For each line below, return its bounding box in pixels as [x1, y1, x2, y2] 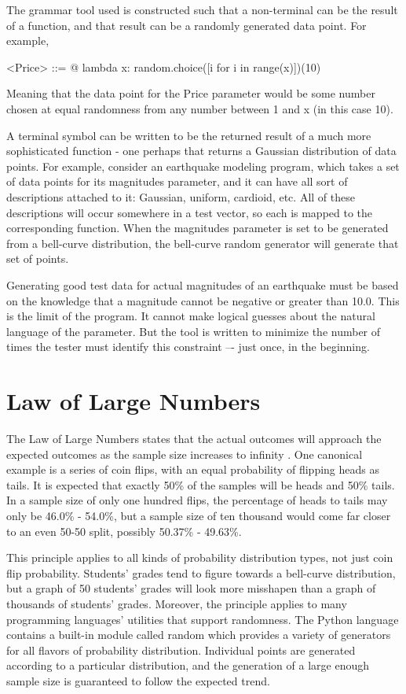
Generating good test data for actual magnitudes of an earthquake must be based [6, 276, 399, 293]
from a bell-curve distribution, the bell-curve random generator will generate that [6, 234, 399, 251]
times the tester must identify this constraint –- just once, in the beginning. [6, 338, 370, 355]
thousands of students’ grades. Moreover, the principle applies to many [6, 595, 347, 611]
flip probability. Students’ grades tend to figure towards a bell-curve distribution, [6, 564, 396, 581]
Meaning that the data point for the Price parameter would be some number [6, 85, 375, 102]
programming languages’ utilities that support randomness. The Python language [6, 611, 399, 627]
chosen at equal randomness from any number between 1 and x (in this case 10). [6, 100, 393, 116]
